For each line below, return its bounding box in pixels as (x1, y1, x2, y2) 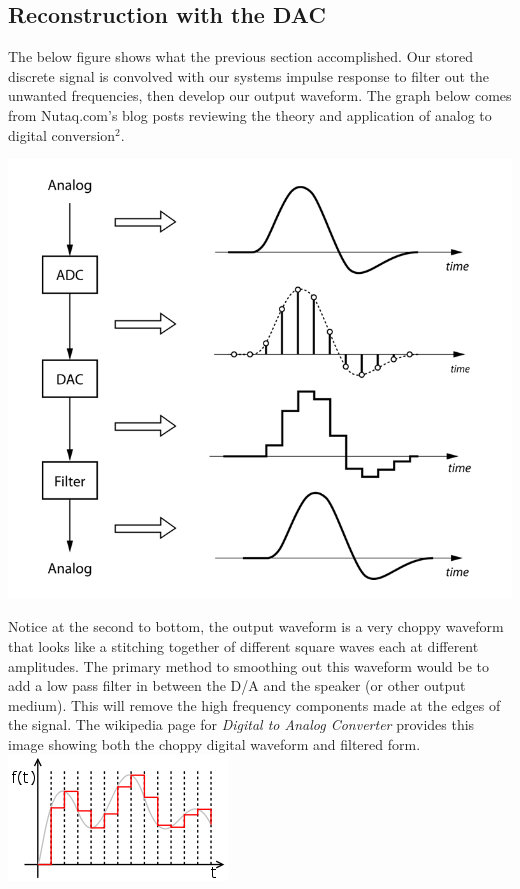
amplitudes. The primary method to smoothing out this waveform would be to (8, 655, 490, 676)
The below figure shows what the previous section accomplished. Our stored (8, 46, 473, 67)
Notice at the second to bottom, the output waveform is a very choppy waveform (8, 616, 504, 637)
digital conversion (8, 124, 116, 145)
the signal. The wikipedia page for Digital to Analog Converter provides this (8, 714, 475, 735)
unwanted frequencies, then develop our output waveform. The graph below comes (8, 85, 512, 106)
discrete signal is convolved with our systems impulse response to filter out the (8, 65, 490, 86)
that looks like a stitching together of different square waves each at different (8, 636, 479, 656)
